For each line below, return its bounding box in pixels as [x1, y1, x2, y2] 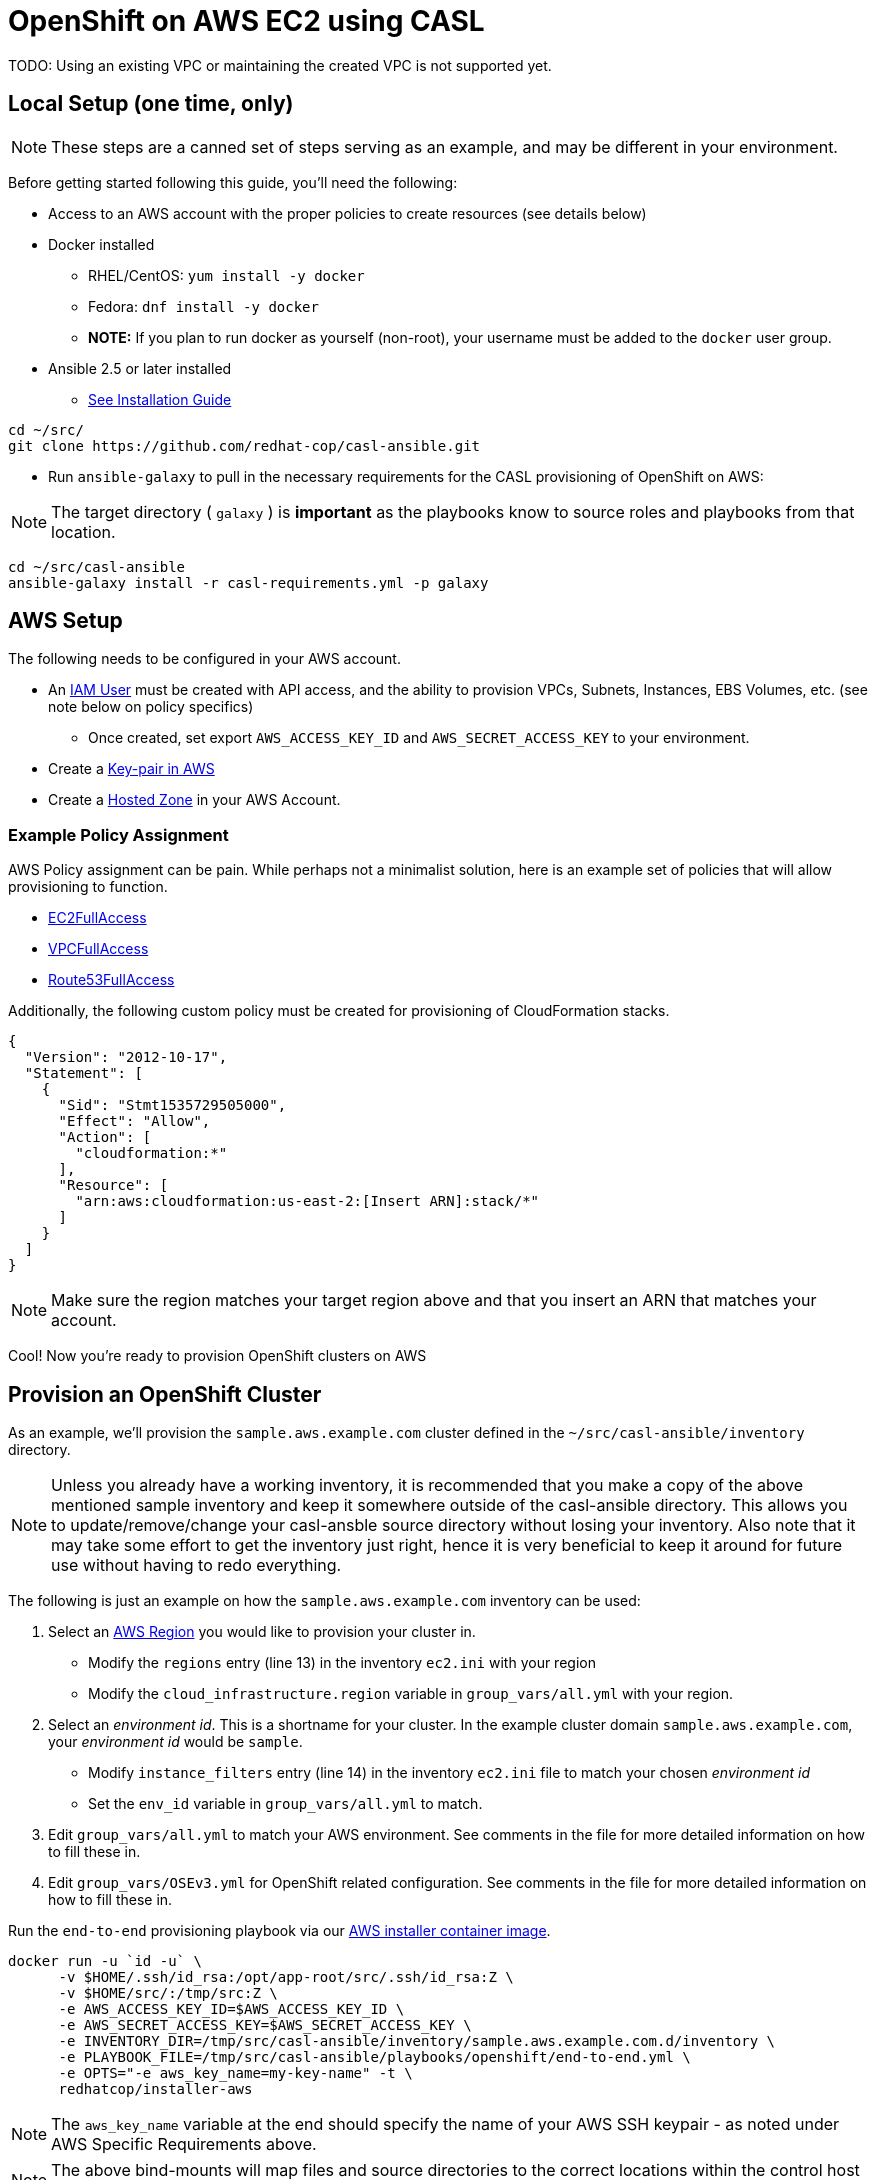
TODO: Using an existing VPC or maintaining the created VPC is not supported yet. [8, 56, 552, 74]
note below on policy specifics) [48, 698, 254, 716]
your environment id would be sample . [48, 1733, 303, 1751]
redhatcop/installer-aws [58, 2081, 253, 2098]
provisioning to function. [8, 878, 168, 896]
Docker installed [48, 235, 155, 253]
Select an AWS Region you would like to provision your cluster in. [48, 1623, 476, 1641]
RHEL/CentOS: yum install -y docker [88, 266, 365, 284]
